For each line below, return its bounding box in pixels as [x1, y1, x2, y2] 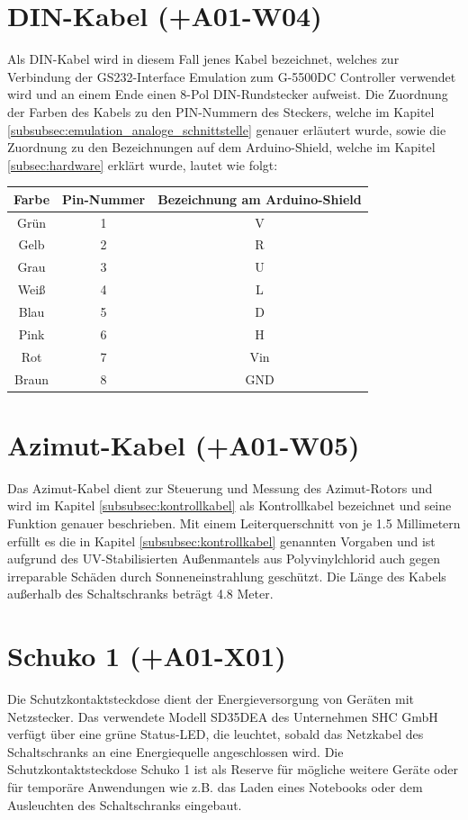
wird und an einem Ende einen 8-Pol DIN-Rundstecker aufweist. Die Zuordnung [7, 85, 448, 104]
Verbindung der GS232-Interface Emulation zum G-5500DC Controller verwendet [7, 67, 456, 86]
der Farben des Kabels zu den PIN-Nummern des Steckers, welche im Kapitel [7, 102, 435, 121]
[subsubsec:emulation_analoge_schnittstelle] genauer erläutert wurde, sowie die [7, 120, 446, 139]
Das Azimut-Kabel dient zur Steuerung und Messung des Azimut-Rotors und [7, 478, 433, 497]
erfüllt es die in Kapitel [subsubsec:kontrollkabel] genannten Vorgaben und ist [7, 531, 436, 550]
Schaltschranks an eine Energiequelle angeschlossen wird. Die [7, 742, 344, 761]
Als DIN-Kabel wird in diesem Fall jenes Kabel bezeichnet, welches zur [7, 50, 400, 68]
